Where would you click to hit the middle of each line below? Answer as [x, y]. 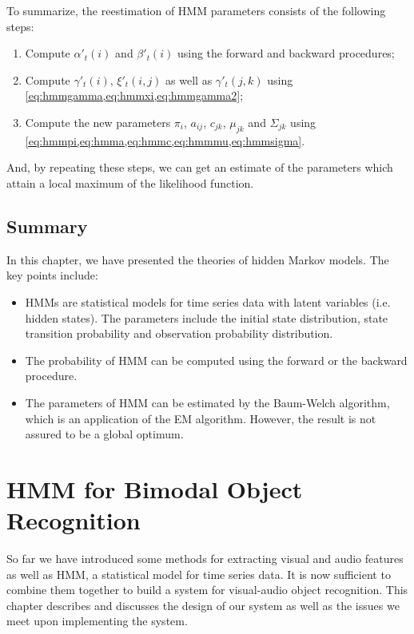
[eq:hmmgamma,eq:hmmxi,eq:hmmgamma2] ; [134, 95]
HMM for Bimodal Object [155, 488]
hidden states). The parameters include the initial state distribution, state [207, 317]
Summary [47, 226]
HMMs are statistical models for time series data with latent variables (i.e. [208, 301]
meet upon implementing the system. [97, 621]
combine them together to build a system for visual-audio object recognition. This [207, 590]
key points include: [52, 275]
